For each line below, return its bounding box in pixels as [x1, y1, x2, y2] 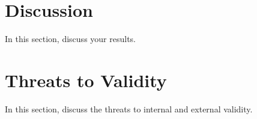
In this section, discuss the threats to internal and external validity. [5, 102, 253, 115]
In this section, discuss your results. [5, 32, 136, 45]
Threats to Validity [5, 67, 167, 92]
